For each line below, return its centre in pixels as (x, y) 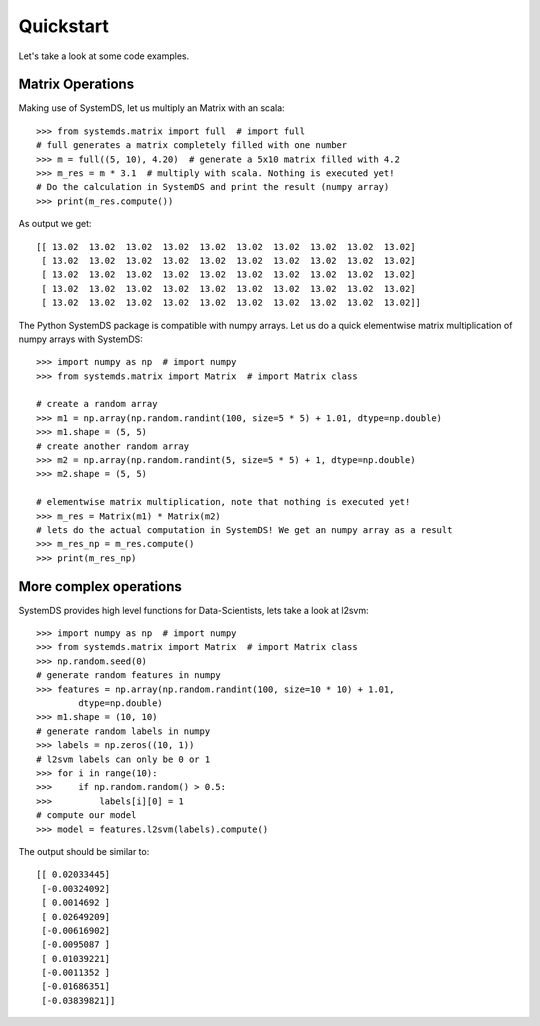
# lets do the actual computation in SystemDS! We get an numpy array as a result (244, 530)
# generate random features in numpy (129, 675)
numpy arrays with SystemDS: (81, 339)
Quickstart (64, 26)
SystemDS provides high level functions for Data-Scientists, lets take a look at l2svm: (193, 610)
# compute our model (86, 815)
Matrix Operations (76, 84)
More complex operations (100, 586)
